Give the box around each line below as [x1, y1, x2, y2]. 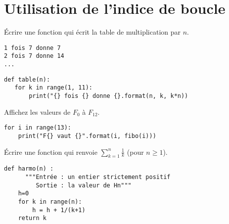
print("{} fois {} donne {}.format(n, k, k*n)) [29, 92, 188, 99]
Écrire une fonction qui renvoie [4, 146, 97, 157]
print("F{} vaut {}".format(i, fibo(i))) [18, 132, 156, 139]
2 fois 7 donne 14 [4, 52, 64, 60]
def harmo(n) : [4, 165, 54, 173]
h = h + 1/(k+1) [32, 206, 86, 214]
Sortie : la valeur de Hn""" [36, 181, 132, 189]
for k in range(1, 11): [14, 84, 92, 91]
